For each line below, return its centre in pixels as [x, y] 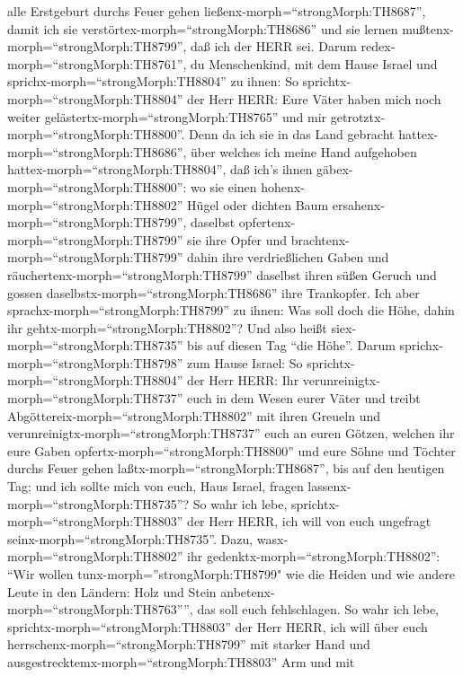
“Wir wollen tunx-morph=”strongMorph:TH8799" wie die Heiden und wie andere [231, 574]
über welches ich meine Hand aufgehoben [304, 151]
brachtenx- [320, 239]
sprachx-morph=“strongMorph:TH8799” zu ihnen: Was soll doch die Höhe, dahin [231, 310]
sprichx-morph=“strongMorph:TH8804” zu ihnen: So [153, 81]
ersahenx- [358, 204]
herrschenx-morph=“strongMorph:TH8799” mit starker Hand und [189, 644]
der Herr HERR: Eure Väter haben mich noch [314, 98]
